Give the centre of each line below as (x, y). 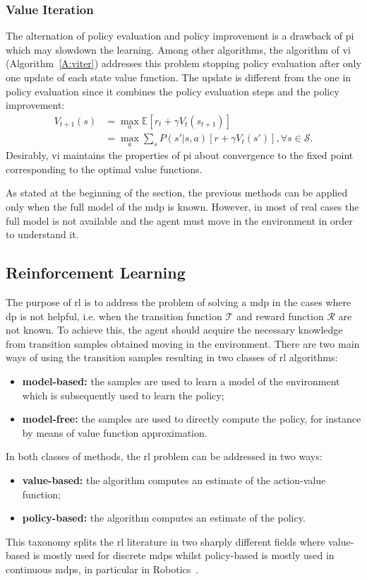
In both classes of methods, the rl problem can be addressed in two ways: (164, 456)
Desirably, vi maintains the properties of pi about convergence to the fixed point (180, 155)
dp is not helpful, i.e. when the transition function (114, 316)
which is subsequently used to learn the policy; (123, 395)
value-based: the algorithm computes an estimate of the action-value (174, 480)
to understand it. (42, 234)
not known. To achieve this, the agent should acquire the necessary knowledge (174, 330)
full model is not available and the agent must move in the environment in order (179, 220)
